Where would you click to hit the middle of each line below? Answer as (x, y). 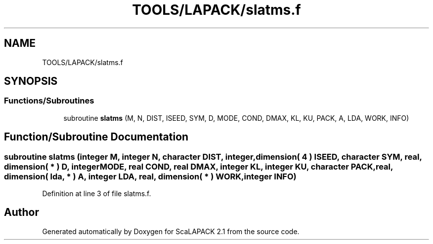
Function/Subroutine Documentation (96, 137)
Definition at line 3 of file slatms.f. (97, 194)
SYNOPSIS (31, 81)
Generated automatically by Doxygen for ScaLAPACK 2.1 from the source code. (171, 231)
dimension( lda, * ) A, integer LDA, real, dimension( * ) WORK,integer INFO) (150, 176)
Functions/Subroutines (49, 101)
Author (22, 212)
